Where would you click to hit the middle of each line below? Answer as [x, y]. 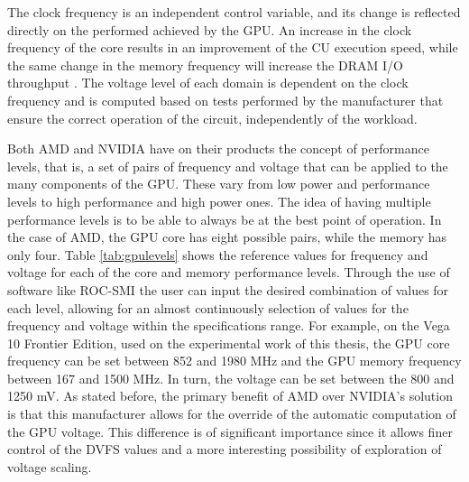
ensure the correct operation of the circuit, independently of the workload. [212, 118]
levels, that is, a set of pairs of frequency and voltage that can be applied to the [228, 166]
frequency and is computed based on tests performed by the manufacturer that [225, 100]
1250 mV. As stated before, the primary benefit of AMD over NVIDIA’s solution [230, 396]
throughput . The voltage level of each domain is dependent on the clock [208, 83]
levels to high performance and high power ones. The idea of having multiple [219, 201]
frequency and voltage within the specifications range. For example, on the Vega [229, 325]
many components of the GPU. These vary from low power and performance [219, 184]
